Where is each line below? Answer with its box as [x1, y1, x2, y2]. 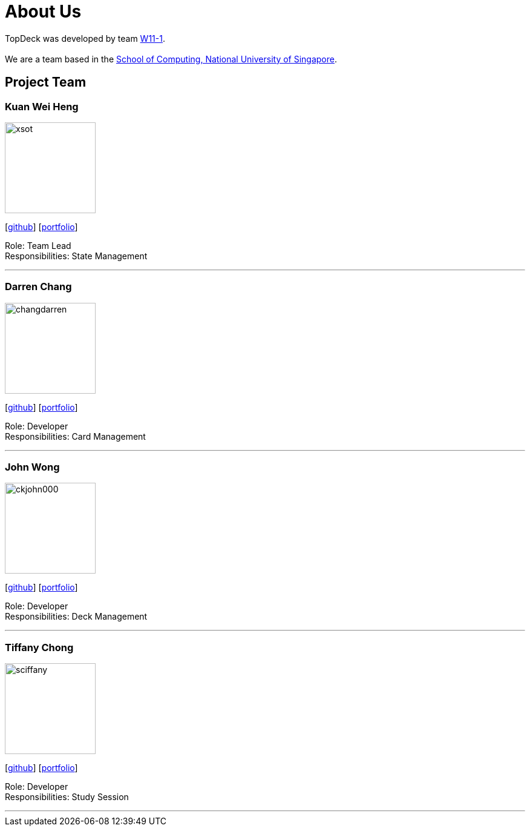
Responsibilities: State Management [5, 250, 148, 261]
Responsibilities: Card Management [5, 431, 146, 442]
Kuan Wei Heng [5, 100, 79, 113]
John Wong [5, 461, 60, 474]
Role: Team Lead [5, 240, 71, 251]
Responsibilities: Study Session [5, 792, 129, 803]
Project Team [5, 74, 87, 90]
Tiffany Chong [5, 641, 74, 654]
